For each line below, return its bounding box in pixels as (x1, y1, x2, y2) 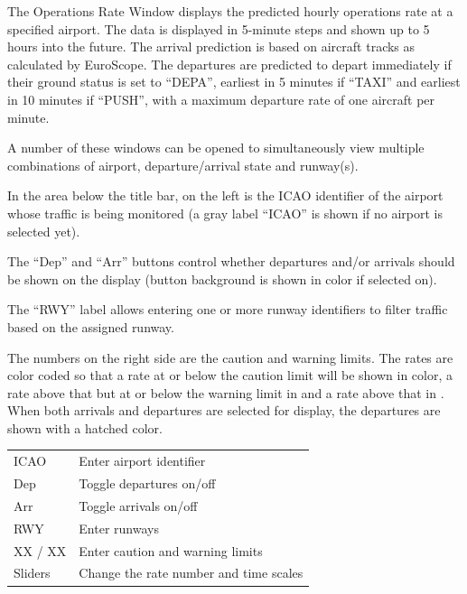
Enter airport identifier (79, 451, 206, 470)
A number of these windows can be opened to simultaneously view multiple (7, 138, 425, 157)
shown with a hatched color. (7, 418, 163, 437)
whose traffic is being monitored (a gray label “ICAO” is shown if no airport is (7, 203, 444, 222)
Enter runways (79, 518, 159, 537)
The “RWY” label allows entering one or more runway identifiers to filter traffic (7, 300, 448, 319)
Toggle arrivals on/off (79, 496, 198, 515)
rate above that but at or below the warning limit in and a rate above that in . (7, 383, 444, 402)
